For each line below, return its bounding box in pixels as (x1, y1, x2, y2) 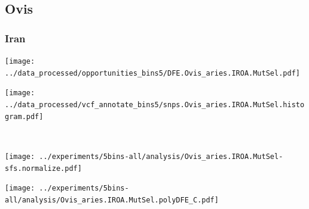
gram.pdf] (5, 112, 44, 121)
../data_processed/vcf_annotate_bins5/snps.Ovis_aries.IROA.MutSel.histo (5, 100, 305, 109)
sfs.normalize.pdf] (5, 164, 82, 173)
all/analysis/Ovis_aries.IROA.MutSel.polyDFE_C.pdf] (5, 195, 219, 204)
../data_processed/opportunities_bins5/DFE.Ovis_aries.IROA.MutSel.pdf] (5, 68, 300, 77)
